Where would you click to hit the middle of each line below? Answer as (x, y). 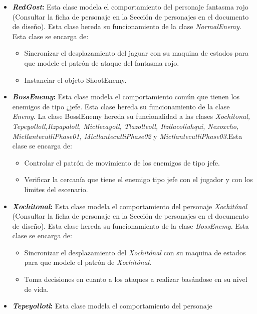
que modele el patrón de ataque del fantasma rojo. (102, 62)
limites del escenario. (56, 189)
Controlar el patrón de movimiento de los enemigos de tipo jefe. (122, 162)
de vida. (37, 289)
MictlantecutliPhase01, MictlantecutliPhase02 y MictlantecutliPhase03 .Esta (127, 136)
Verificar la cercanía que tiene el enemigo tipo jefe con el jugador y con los (139, 179)
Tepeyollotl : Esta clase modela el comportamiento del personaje (112, 306)
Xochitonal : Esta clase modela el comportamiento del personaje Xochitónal (130, 206)
